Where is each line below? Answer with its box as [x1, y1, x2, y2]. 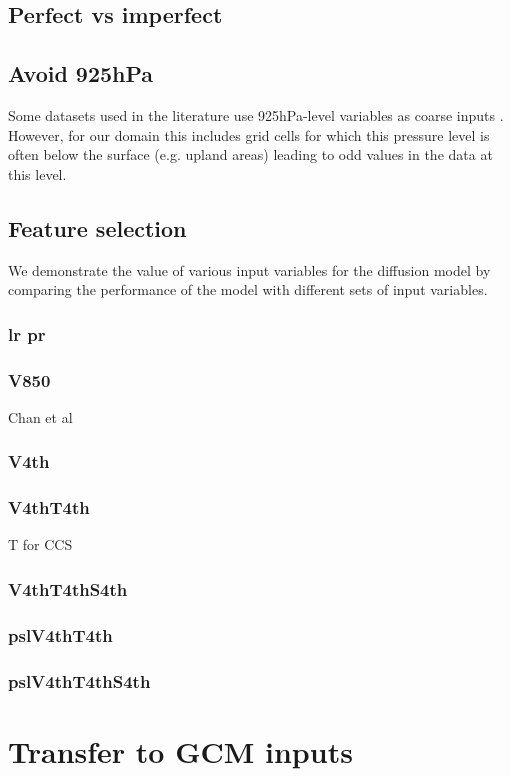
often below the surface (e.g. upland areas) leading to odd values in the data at [8, 144, 493, 165]
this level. [8, 163, 67, 184]
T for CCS [8, 534, 73, 555]
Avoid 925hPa [8, 58, 154, 89]
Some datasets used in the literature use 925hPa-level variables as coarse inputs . [8, 104, 504, 125]
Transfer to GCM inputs [8, 730, 353, 771]
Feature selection [8, 212, 187, 243]
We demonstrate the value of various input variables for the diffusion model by [8, 259, 491, 280]
